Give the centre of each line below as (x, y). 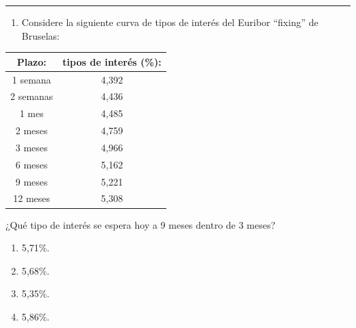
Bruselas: (41, 35)
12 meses (32, 198)
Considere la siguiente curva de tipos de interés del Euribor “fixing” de (170, 22)
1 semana (31, 79)
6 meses (31, 164)
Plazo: (31, 61)
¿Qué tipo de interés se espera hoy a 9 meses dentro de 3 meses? (141, 224)
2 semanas (32, 96)
